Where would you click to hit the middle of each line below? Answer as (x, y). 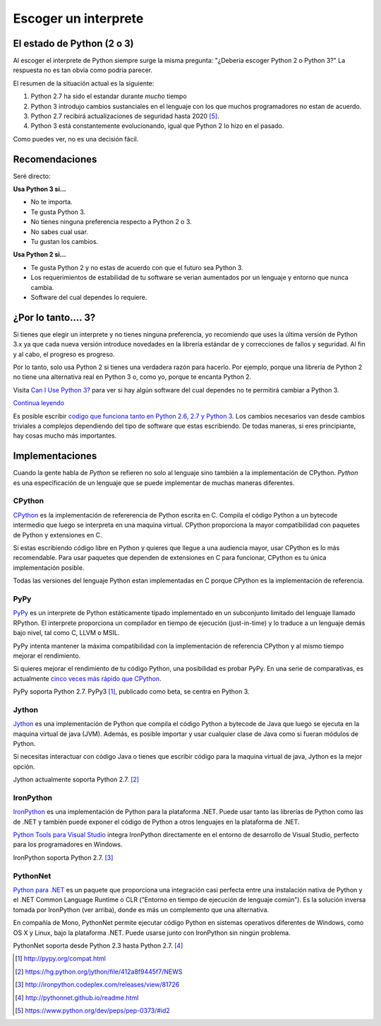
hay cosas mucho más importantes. (65, 436)
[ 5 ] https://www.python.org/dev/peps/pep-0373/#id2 (93, 1010)
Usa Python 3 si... (40, 189)
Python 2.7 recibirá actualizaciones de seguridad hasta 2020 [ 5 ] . (125, 116)
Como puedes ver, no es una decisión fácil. (76, 139)
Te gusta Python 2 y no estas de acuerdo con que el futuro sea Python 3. (137, 267)
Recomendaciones (55, 159)
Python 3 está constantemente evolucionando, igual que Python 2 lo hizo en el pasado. (157, 126)
